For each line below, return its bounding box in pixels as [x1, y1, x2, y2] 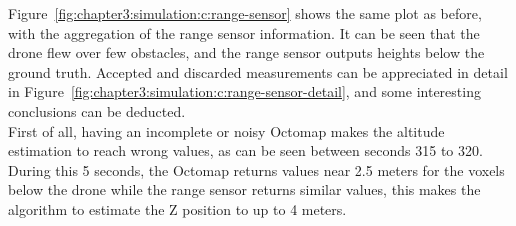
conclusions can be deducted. [8, 100, 186, 121]
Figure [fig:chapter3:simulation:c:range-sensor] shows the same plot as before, [8, 3, 482, 23]
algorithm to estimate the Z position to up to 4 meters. [8, 198, 347, 219]
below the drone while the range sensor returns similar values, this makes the [8, 179, 481, 200]
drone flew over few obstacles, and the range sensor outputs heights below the [8, 42, 485, 63]
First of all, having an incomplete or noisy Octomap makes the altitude [8, 120, 445, 141]
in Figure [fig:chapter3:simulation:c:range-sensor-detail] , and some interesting [8, 81, 481, 102]
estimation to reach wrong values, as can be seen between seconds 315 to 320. [8, 140, 483, 161]
